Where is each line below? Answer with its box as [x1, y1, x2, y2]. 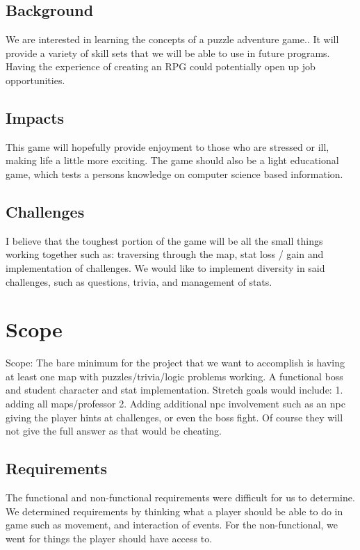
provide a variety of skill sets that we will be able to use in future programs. [6, 45, 330, 60]
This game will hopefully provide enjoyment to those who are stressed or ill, [6, 139, 329, 154]
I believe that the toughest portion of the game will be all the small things [6, 233, 323, 248]
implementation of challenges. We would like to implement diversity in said [6, 260, 325, 275]
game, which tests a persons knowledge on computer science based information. [6, 166, 343, 181]
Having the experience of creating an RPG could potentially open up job [6, 59, 316, 74]
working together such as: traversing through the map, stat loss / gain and [6, 247, 324, 261]
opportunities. [6, 72, 65, 87]
